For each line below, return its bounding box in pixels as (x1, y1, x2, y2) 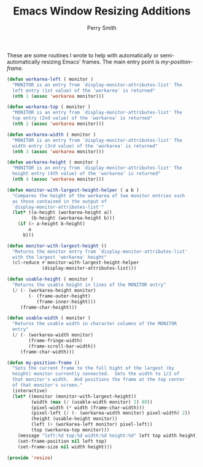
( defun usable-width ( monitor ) (7, 315, 91, 321)
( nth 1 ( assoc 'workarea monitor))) (12, 93, 104, 99)
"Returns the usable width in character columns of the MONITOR (12, 321, 177, 327)
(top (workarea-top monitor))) (31, 427, 110, 433)
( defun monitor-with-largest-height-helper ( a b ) (7, 187, 139, 193)
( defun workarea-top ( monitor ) (7, 104, 91, 110)
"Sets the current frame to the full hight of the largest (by (12, 365, 174, 372)
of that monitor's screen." (12, 382, 83, 389)
